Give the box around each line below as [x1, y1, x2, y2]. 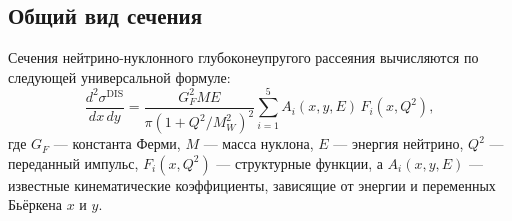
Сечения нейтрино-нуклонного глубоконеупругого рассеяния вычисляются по [8, 47, 479, 68]
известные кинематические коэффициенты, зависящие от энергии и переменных [8, 174, 496, 195]
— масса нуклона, [203, 133, 314, 154]
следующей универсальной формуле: [8, 66, 231, 87]
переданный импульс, [8, 152, 139, 173]
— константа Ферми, [53, 133, 181, 154]
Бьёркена [8, 194, 63, 215]
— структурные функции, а [216, 152, 383, 173]
